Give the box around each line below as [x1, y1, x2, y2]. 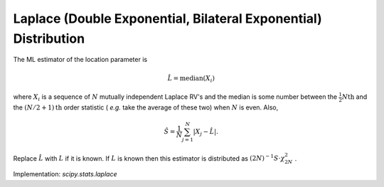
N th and [341, 92, 368, 101]
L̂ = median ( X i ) [167, 74, 215, 84]
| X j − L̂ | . [193, 127, 219, 137]
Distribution [13, 31, 85, 46]
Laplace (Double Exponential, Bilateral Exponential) [13, 11, 323, 26]
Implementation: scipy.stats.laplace [13, 170, 117, 178]
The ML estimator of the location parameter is [13, 55, 148, 64]
